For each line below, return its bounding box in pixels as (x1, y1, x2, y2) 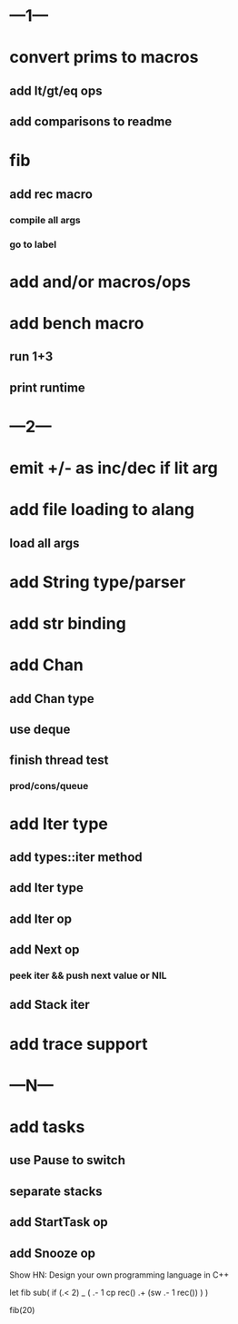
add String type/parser (9, 571, 186, 592)
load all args (9, 535, 80, 550)
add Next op (9, 942, 80, 958)
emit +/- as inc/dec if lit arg (9, 458, 218, 479)
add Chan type (9, 691, 95, 706)
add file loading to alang (9, 499, 195, 520)
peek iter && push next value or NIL (9, 969, 167, 982)
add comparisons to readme (9, 114, 173, 130)
